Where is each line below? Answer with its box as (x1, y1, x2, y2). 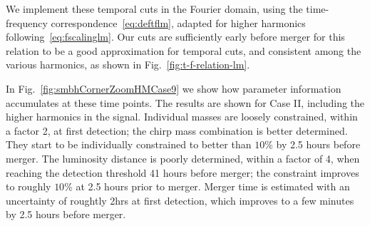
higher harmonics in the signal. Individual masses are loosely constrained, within (6, 109, 358, 124)
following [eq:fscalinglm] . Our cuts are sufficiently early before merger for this (6, 29, 345, 44)
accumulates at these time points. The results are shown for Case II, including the (6, 95, 365, 110)
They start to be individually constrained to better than (6, 137, 252, 152)
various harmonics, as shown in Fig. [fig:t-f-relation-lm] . (6, 57, 250, 72)
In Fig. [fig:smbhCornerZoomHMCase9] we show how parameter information (6, 81, 341, 96)
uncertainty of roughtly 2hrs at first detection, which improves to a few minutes (6, 192, 354, 207)
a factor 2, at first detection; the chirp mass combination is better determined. (6, 123, 348, 138)
